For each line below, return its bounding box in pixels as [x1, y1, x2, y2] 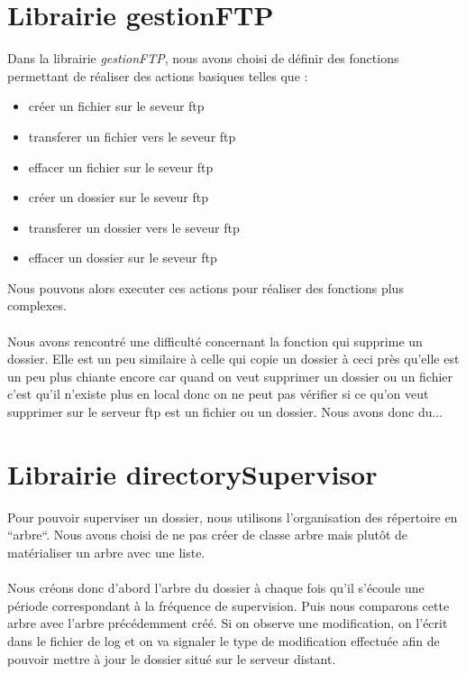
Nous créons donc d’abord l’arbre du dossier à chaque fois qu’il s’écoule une [7, 578, 425, 597]
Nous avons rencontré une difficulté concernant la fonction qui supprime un [7, 331, 423, 350]
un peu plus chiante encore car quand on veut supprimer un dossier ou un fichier [7, 366, 453, 385]
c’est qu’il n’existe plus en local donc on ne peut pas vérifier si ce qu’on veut [7, 384, 429, 403]
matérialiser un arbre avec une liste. [7, 542, 206, 561]
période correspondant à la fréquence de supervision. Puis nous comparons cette [7, 596, 450, 614]
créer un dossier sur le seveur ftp [28, 188, 209, 207]
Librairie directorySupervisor [7, 455, 378, 492]
